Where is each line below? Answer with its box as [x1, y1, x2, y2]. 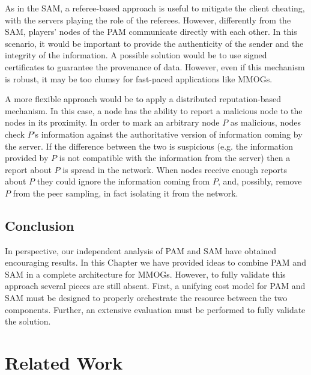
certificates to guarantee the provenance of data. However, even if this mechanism [5, 60, 305, 73]
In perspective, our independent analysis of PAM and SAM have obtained [5, 244, 277, 257]
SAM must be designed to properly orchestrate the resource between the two [5, 291, 288, 304]
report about [5, 163, 52, 175]
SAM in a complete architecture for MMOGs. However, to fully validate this [5, 267, 286, 280]
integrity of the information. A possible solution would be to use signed [5, 49, 267, 61]
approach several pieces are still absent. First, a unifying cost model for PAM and [5, 279, 306, 292]
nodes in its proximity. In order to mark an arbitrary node [5, 116, 220, 129]
